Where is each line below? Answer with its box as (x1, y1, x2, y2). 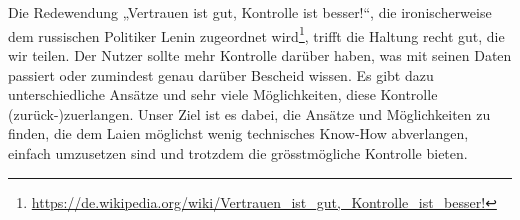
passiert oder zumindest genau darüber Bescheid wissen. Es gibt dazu (8, 64, 434, 85)
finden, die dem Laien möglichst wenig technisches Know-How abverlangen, (8, 123, 469, 144)
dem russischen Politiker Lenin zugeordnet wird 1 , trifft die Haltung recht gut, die (8, 22, 505, 46)
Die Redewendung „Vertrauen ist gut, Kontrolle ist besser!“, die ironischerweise (8, 2, 492, 23)
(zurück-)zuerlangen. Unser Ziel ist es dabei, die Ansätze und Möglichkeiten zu (8, 103, 491, 124)
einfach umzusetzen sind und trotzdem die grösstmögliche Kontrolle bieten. (8, 143, 468, 163)
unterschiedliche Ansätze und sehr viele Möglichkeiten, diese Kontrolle (8, 84, 438, 105)
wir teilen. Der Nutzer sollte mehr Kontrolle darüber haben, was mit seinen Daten (8, 45, 512, 66)
